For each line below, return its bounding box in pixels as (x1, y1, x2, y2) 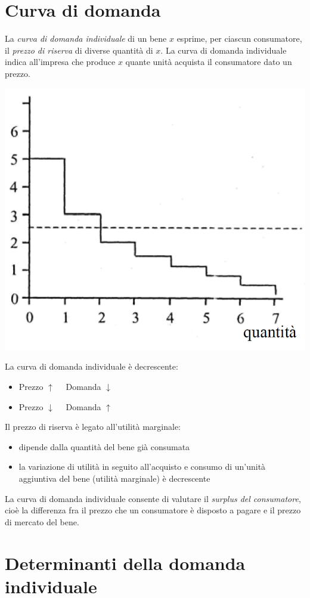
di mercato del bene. (5, 515, 79, 528)
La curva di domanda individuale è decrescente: (5, 360, 178, 373)
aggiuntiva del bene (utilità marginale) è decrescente (18, 472, 210, 485)
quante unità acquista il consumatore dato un (125, 55, 292, 68)
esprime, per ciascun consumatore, (176, 32, 302, 45)
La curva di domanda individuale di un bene (5, 32, 167, 45)
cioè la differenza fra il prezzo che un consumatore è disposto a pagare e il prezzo (5, 504, 301, 516)
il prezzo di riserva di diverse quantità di (5, 44, 153, 56)
